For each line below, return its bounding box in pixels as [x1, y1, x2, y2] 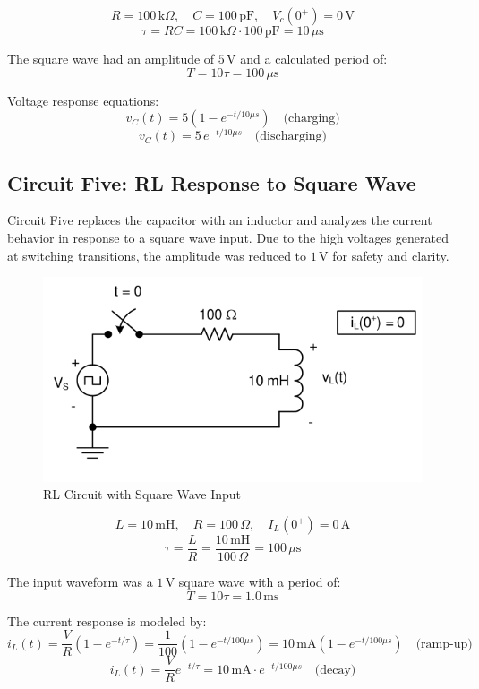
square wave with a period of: [178, 573, 341, 591]
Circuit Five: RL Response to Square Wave [7, 168, 416, 196]
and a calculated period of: [240, 49, 388, 67]
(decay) [314, 663, 356, 676]
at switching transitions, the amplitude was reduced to [7, 245, 307, 264]
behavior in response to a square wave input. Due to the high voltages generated [7, 228, 449, 247]
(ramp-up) [415, 637, 473, 650]
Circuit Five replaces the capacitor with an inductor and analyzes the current [7, 211, 432, 229]
